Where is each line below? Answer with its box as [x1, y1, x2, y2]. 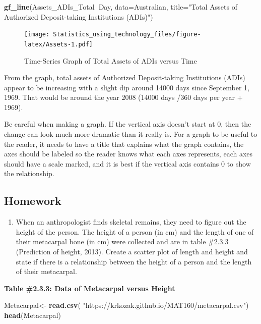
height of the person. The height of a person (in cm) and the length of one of [16, 226, 254, 237]
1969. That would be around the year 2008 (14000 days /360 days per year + [4, 92, 243, 102]
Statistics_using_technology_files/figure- [53, 31, 201, 38]
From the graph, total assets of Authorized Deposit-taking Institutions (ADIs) [4, 72, 245, 83]
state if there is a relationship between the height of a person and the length [16, 256, 252, 266]
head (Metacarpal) [4, 309, 61, 320]
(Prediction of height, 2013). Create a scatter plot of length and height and [16, 246, 248, 257]
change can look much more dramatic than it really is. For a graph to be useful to [4, 129, 257, 139]
